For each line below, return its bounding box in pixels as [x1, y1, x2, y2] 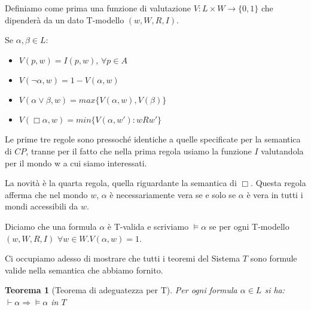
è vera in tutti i [246, 188, 303, 200]
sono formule [250, 252, 297, 265]
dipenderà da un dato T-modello [5, 13, 124, 26]
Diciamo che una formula [5, 220, 97, 232]
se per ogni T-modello [209, 220, 289, 232]
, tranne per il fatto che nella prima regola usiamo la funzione [26, 144, 252, 157]
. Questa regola [251, 177, 306, 189]
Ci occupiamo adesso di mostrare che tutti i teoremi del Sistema [5, 252, 240, 265]
